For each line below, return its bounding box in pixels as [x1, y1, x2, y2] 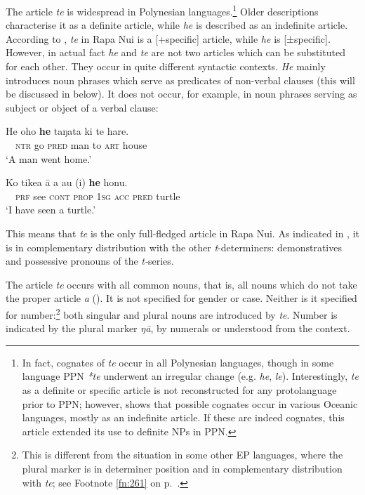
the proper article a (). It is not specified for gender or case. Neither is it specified [6, 291, 357, 305]
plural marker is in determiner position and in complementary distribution [22, 461, 343, 475]
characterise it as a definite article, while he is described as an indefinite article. [6, 18, 348, 32]
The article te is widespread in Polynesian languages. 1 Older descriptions [6, 2, 319, 18]
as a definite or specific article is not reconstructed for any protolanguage [22, 382, 337, 397]
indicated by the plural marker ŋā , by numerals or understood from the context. [6, 321, 350, 336]
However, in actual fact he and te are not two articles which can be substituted [6, 45, 345, 60]
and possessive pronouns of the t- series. [6, 253, 174, 268]
